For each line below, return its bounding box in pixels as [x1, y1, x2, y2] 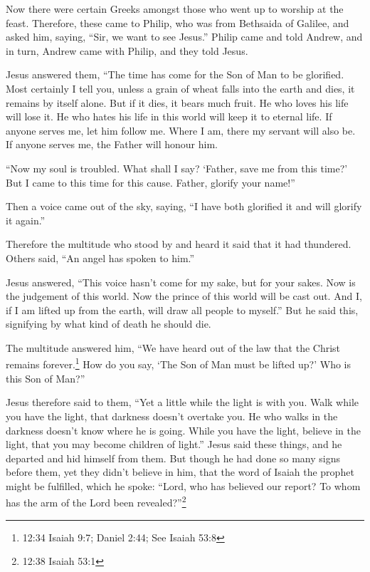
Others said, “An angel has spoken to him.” [6, 250, 195, 265]
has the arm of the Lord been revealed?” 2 [6, 493, 186, 510]
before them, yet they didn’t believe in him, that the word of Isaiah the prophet [6, 464, 354, 479]
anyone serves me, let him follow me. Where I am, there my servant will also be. [6, 123, 356, 137]
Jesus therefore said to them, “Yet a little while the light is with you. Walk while [6, 395, 359, 410]
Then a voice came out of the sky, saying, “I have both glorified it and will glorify [6, 199, 362, 214]
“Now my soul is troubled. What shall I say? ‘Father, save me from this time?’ [6, 160, 348, 175]
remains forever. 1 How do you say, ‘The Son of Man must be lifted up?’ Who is [6, 355, 351, 372]
